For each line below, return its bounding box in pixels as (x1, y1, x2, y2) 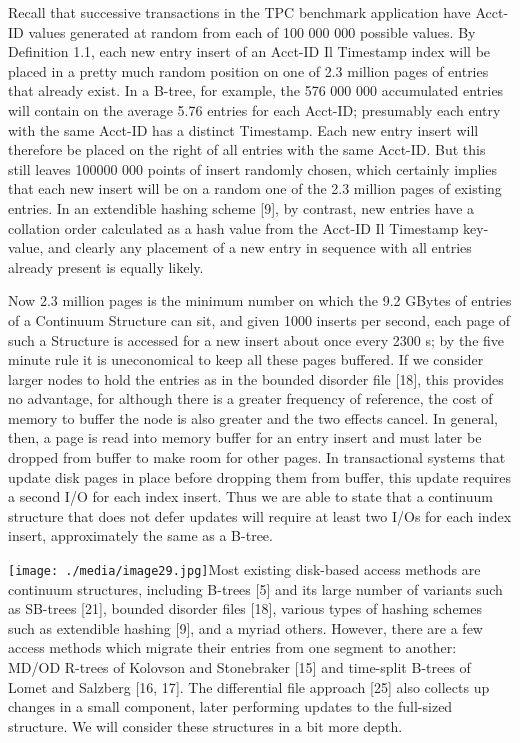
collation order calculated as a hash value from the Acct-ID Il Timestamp (8, 217, 459, 238)
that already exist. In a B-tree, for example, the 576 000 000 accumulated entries (8, 80, 504, 101)
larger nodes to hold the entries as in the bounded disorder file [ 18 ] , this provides (8, 368, 504, 389)
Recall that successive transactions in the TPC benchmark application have (8, 2, 471, 22)
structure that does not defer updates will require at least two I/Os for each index (8, 505, 512, 526)
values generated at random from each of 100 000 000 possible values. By (28, 21, 476, 42)
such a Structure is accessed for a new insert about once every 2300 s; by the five (8, 329, 505, 350)
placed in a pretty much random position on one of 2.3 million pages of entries (8, 60, 489, 81)
